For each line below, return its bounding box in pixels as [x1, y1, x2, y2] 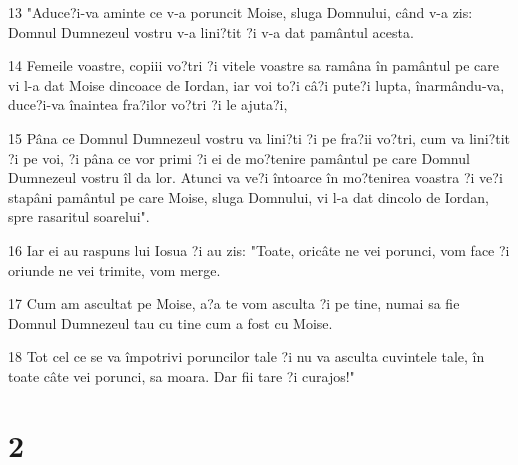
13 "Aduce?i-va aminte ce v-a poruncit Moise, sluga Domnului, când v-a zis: [8, 2, 473, 22]
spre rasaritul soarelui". [8, 206, 150, 227]
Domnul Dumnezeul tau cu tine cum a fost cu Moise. [8, 312, 333, 333]
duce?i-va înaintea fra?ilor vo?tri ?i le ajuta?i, [8, 94, 288, 115]
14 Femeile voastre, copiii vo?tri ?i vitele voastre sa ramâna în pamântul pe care [8, 55, 499, 76]
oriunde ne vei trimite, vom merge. [8, 259, 221, 280]
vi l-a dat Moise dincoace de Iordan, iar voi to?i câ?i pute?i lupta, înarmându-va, [8, 74, 505, 95]
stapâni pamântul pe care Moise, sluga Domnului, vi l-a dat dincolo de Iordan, [8, 186, 489, 207]
